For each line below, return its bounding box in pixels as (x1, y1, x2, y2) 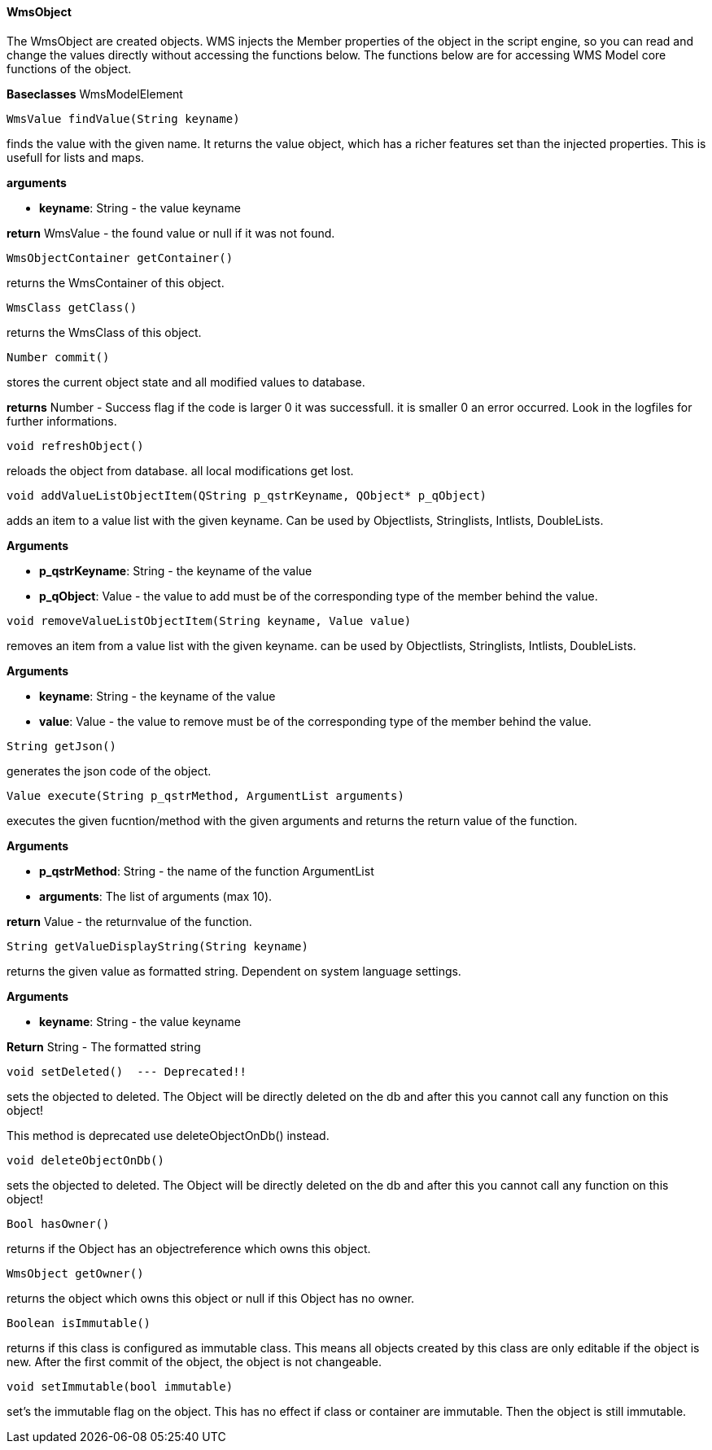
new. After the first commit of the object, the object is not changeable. (7, 1354, 382, 1369)
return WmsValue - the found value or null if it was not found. (7, 225, 335, 240)
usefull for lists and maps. (7, 150, 145, 164)
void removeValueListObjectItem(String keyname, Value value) (7, 614, 412, 627)
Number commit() (7, 350, 110, 364)
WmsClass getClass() (7, 300, 138, 314)
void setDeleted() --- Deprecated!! (7, 1064, 247, 1078)
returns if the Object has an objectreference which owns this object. (7, 1241, 371, 1256)
